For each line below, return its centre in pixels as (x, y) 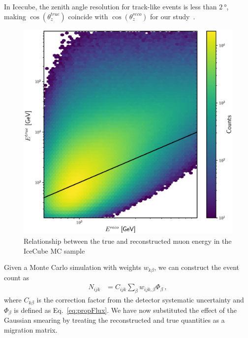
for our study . (173, 16)
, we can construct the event (197, 267)
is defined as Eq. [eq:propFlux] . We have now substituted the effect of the (125, 310)
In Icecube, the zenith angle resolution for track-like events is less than (110, 6)
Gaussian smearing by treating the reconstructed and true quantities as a (114, 320)
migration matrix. (31, 329)
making (15, 16)
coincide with (88, 16)
